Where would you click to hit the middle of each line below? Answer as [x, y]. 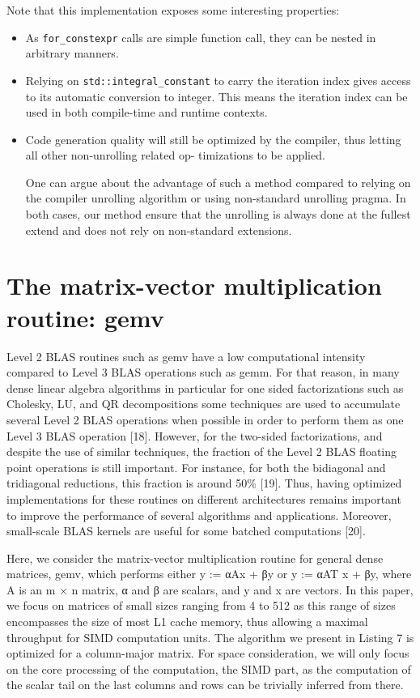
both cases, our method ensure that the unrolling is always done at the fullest [218, 214]
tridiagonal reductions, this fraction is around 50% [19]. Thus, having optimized [204, 483]
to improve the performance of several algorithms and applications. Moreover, [199, 515]
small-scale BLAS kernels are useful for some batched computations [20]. [186, 531]
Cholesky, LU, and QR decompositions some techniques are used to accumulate [204, 404]
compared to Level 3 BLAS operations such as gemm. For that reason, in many [203, 372]
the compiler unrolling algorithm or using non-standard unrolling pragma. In [216, 198]
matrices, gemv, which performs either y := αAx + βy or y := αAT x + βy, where [209, 574]
